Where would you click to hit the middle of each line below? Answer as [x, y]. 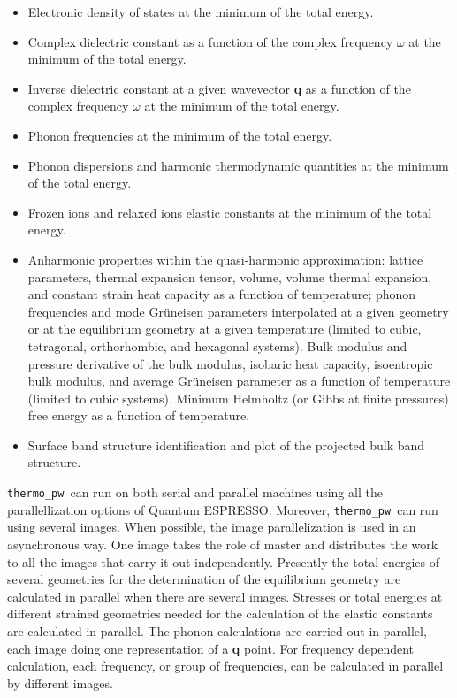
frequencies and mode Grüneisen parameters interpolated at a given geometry [238, 311]
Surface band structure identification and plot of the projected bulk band [226, 445]
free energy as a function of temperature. [139, 415]
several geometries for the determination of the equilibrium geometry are [204, 579]
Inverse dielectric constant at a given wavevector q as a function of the [219, 88]
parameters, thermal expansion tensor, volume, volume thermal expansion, [230, 276]
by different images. [60, 683]
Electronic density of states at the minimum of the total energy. [201, 12]
